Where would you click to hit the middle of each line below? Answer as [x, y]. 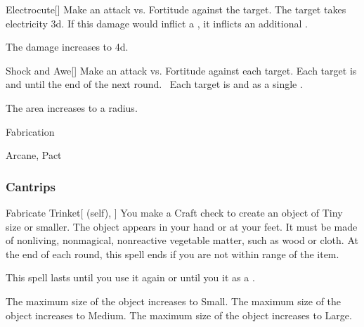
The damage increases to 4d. [67, 47]
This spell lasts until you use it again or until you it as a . [130, 277]
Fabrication [30, 131]
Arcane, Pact [34, 155]
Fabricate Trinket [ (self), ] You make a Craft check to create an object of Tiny [174, 212]
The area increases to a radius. [72, 107]
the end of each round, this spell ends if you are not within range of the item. [173, 254]
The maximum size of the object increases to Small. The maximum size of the [174, 301]
